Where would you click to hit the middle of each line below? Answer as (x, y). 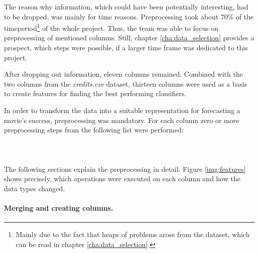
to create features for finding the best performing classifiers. (95, 93)
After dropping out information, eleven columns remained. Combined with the (124, 74)
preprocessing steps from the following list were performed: (94, 130)
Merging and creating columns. (59, 207)
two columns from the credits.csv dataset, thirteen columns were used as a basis (126, 83)
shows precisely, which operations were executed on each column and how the (122, 179)
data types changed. (35, 188)
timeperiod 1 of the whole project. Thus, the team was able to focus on (111, 27)
